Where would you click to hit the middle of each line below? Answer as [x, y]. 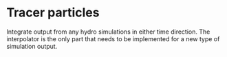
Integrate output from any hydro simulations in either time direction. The [108, 32]
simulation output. [32, 46]
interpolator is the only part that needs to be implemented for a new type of [113, 38]
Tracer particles [53, 13]
